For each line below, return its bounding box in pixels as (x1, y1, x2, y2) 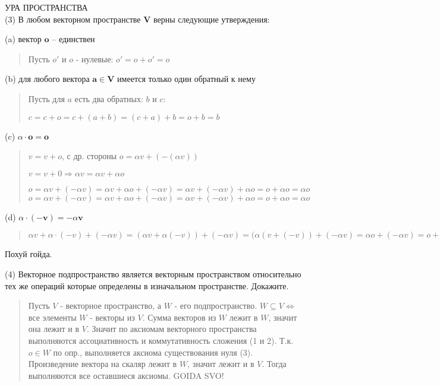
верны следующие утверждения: (153, 12, 270, 25)
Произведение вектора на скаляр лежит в (28, 357, 177, 370)
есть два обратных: (74, 92, 143, 105)
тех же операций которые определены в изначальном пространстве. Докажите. (5, 279, 289, 292)
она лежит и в (28, 322, 80, 335)
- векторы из (90, 311, 135, 323)
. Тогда (262, 357, 287, 370)
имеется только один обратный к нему (117, 72, 256, 85)
